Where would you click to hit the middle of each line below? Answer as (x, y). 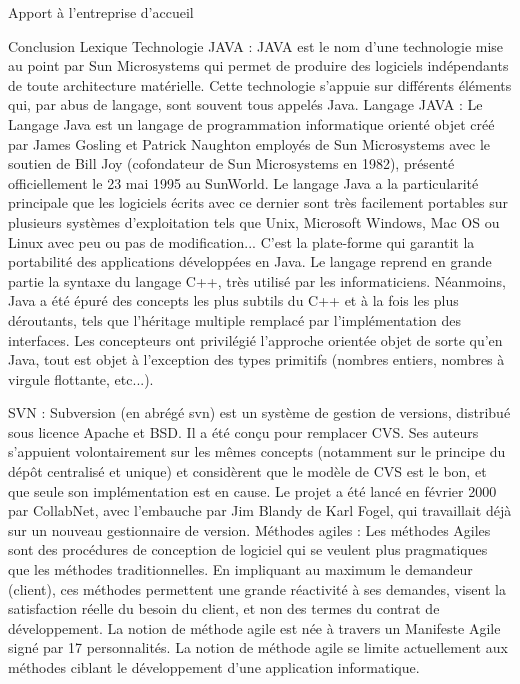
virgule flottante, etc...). (81, 378)
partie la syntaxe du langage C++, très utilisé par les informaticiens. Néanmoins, (257, 280)
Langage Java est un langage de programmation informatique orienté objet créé (251, 123)
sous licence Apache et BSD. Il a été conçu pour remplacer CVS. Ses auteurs (243, 431)
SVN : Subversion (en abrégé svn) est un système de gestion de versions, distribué (259, 412)
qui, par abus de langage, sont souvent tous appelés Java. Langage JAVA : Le (245, 104)
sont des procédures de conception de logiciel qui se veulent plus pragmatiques (248, 549)
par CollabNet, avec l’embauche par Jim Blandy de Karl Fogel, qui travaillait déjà (260, 510)
